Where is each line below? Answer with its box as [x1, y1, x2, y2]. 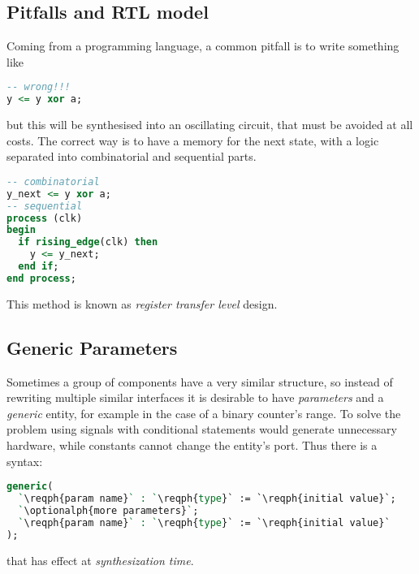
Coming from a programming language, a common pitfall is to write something [6, 37, 400, 54]
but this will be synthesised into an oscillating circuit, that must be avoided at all [6, 116, 413, 133]
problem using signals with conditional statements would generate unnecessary [6, 421, 397, 438]
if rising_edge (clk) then [18, 236, 158, 248]
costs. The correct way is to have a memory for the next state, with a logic [6, 132, 379, 149]
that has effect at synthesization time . [6, 551, 194, 568]
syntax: [6, 452, 43, 469]
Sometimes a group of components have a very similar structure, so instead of [6, 373, 393, 390]
